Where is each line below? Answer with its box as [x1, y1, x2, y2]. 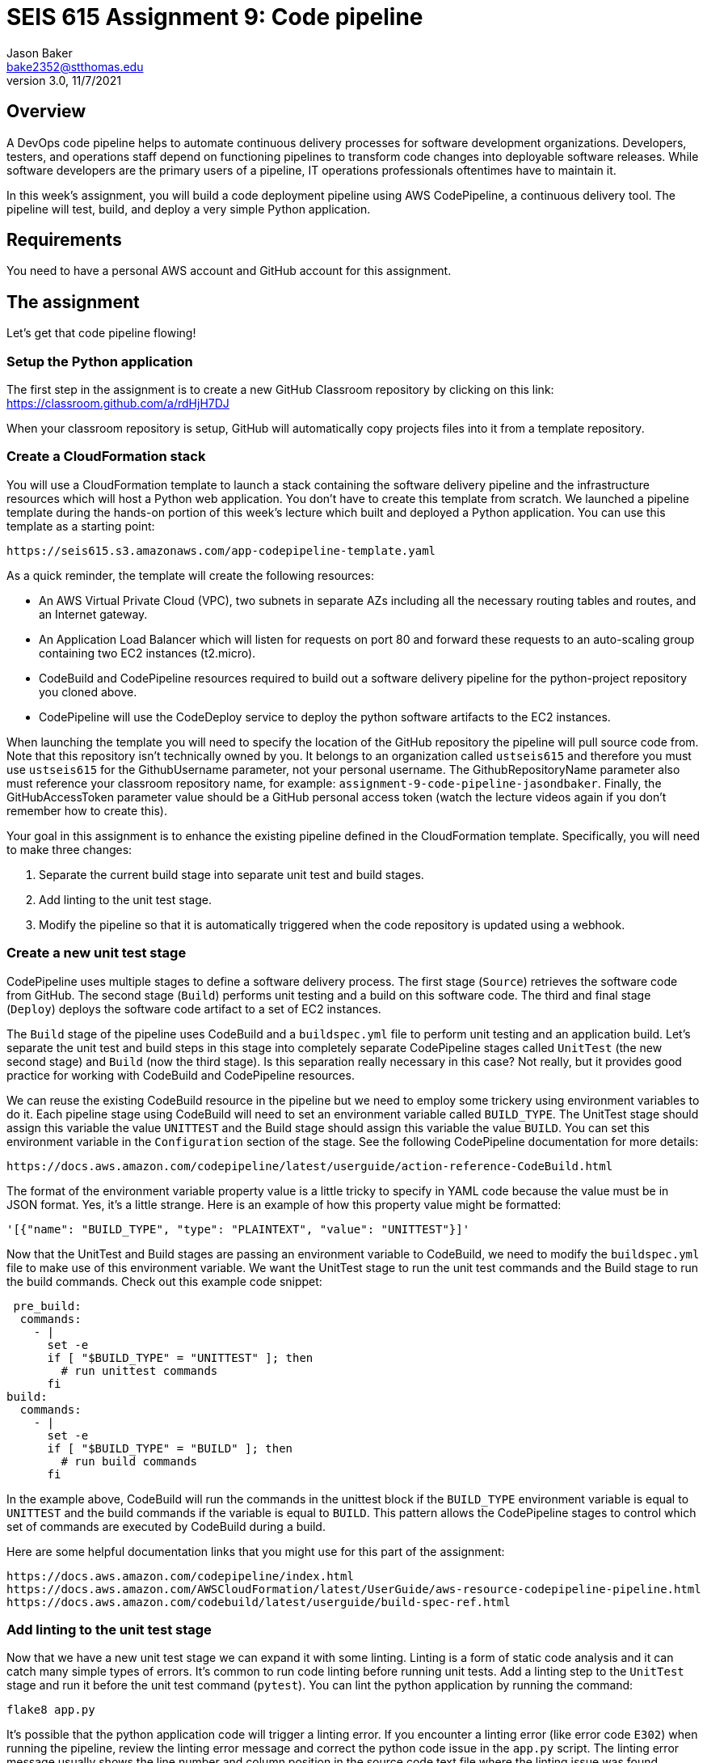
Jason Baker [6, 45, 73, 60]
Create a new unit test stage [6, 945, 187, 962]
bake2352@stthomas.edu [6, 59, 144, 74]
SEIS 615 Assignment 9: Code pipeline [6, 3, 423, 31]
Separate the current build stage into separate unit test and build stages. [39, 867, 424, 881]
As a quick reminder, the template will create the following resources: [6, 568, 374, 582]
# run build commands [61, 1454, 198, 1468]
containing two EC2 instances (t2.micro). [39, 645, 256, 660]
